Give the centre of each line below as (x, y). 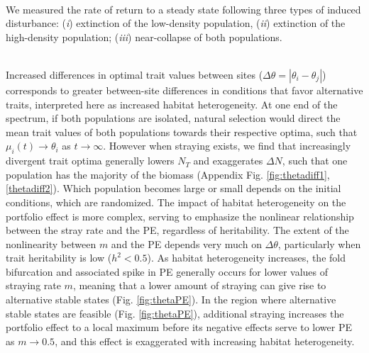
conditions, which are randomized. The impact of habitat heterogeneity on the (176, 202)
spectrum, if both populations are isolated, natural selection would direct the (173, 118)
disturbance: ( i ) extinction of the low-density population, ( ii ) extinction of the (176, 23)
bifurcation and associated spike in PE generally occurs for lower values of (167, 271)
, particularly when (319, 243)
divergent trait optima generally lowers (90, 161)
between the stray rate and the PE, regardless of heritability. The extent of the (177, 230)
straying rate (33, 285)
